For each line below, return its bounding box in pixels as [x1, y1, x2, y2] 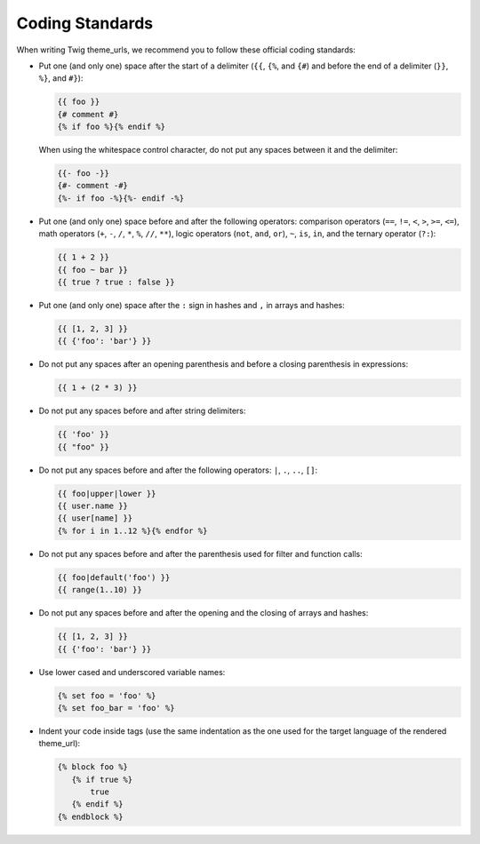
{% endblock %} [57, 811, 124, 822]
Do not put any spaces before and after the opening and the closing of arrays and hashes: [38, 608, 369, 618]
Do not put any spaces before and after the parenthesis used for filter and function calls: [38, 548, 364, 559]
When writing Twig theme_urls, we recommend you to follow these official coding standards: [16, 44, 356, 55]
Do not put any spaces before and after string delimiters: [38, 405, 246, 417]
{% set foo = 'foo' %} [57, 690, 156, 701]
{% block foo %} [57, 762, 129, 772]
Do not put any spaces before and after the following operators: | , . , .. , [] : [38, 465, 318, 475]
